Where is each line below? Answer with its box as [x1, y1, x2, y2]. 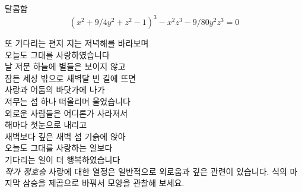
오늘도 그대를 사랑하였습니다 [5, 48, 110, 61]
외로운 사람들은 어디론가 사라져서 [5, 106, 128, 119]
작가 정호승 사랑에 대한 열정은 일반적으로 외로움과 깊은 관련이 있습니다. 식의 [5, 165, 287, 177]
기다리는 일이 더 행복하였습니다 [5, 153, 120, 166]
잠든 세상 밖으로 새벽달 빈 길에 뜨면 [5, 71, 136, 84]
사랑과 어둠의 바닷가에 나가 [5, 83, 105, 96]
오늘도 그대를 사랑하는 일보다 [5, 141, 113, 154]
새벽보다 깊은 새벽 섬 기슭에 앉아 [5, 130, 126, 142]
